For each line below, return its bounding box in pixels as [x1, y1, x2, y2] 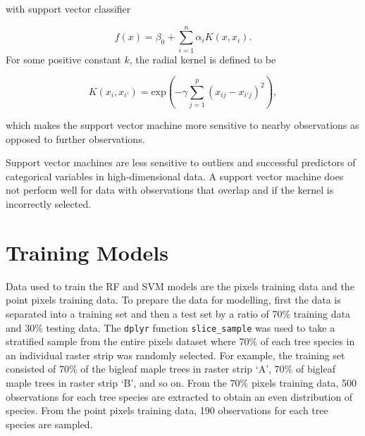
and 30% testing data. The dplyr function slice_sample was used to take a [6, 320, 335, 335]
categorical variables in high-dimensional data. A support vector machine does [6, 168, 344, 183]
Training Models [6, 237, 168, 266]
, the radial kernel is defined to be [129, 51, 276, 66]
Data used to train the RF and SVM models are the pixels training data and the [6, 278, 354, 293]
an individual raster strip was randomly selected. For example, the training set [6, 347, 345, 362]
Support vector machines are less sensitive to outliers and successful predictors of [6, 155, 356, 170]
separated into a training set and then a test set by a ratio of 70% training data [6, 306, 350, 320]
